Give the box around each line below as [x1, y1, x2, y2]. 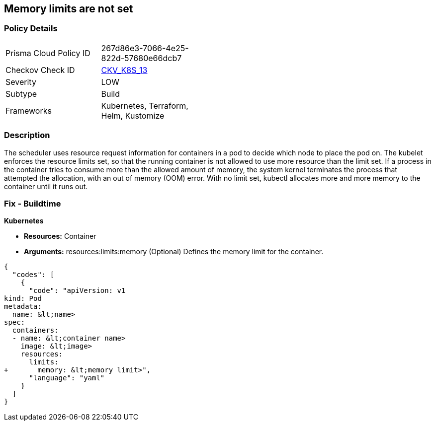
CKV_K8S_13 [101, 65, 148, 75]
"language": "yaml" [29, 374, 105, 382]
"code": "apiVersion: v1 [29, 286, 126, 295]
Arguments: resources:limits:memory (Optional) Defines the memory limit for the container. [24, 247, 324, 256]
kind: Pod [4, 294, 42, 303]
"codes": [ [12, 271, 55, 279]
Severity [5, 76, 36, 87]
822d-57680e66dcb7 [101, 53, 182, 63]
